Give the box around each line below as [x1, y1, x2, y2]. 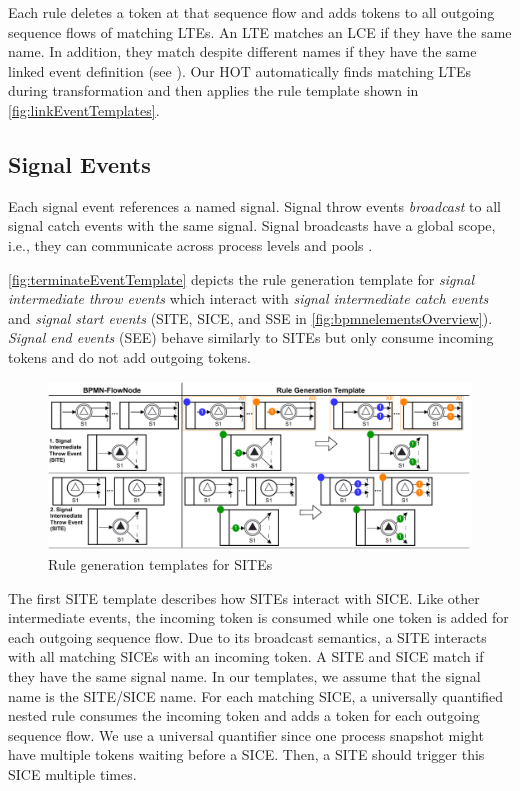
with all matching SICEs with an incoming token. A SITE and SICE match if [8, 646, 484, 667]
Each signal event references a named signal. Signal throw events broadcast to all [8, 195, 501, 216]
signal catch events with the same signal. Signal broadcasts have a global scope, [8, 215, 496, 236]
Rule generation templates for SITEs [48, 554, 273, 575]
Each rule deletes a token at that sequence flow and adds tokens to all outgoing [8, 2, 495, 22]
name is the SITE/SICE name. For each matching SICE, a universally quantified [8, 685, 503, 706]
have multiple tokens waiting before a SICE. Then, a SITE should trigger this [8, 744, 485, 765]
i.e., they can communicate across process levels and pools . [8, 234, 373, 255]
